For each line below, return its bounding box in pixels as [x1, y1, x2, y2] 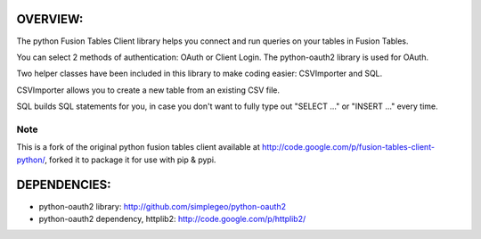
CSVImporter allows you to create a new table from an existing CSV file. [16, 85, 281, 95]
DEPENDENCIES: [16, 177, 111, 193]
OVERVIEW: [16, 12, 84, 27]
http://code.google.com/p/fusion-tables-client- [261, 142, 436, 152]
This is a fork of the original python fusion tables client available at [16, 142, 260, 152]
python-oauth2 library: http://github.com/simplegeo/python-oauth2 [38, 201, 287, 211]
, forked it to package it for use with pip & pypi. [45, 154, 216, 165]
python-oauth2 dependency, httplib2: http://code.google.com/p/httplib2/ [38, 213, 306, 224]
